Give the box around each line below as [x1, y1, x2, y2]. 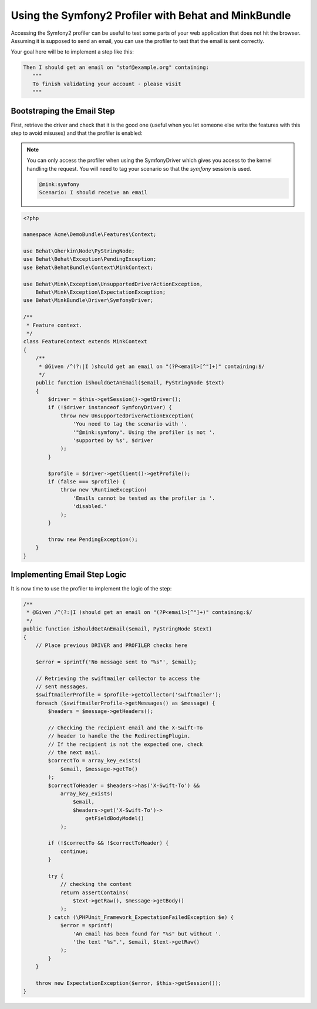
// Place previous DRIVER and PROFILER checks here [35, 642, 188, 649]
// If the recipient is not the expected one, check [48, 741, 203, 748]
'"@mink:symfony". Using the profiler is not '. [72, 429, 215, 436]
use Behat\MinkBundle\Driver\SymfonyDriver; [23, 297, 154, 304]
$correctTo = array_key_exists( [48, 757, 141, 764]
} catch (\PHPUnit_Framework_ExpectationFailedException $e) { [48, 914, 234, 921]
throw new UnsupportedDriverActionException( [60, 412, 194, 419]
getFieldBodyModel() [85, 815, 144, 822]
